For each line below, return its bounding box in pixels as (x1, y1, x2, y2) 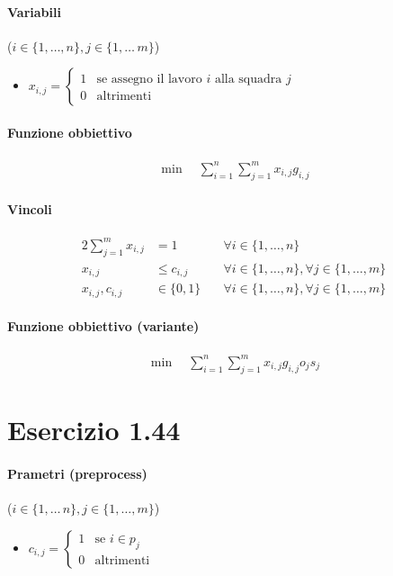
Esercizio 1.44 (7, 410, 181, 447)
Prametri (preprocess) (7, 463, 147, 482)
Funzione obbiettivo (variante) (7, 317, 200, 336)
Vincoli (7, 200, 52, 219)
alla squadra (214, 73, 282, 86)
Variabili (7, 2, 61, 21)
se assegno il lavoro (96, 73, 202, 86)
